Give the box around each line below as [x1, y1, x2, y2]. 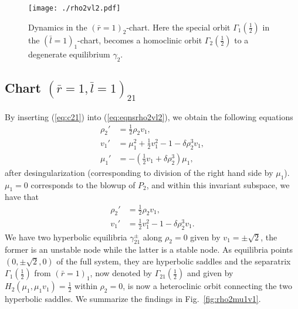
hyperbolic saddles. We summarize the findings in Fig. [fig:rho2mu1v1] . [5, 293, 261, 305]
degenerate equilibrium [28, 48, 110, 60]
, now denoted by [90, 267, 152, 279]
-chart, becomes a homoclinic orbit [77, 33, 202, 46]
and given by [187, 267, 233, 279]
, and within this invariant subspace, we [146, 178, 290, 191]
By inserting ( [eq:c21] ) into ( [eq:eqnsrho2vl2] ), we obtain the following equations [5, 110, 293, 123]
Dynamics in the [28, 21, 87, 33]
